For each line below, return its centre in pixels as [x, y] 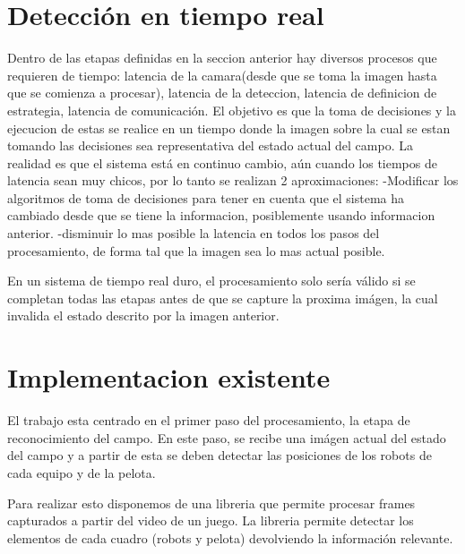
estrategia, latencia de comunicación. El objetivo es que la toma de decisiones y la [232, 110]
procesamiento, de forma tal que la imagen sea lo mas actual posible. [196, 250]
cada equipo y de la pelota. [82, 472]
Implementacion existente [169, 377]
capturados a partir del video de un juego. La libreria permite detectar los [211, 520]
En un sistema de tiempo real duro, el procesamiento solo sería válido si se [211, 281]
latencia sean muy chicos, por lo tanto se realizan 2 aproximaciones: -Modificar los [233, 180]
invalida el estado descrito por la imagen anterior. [143, 315]
